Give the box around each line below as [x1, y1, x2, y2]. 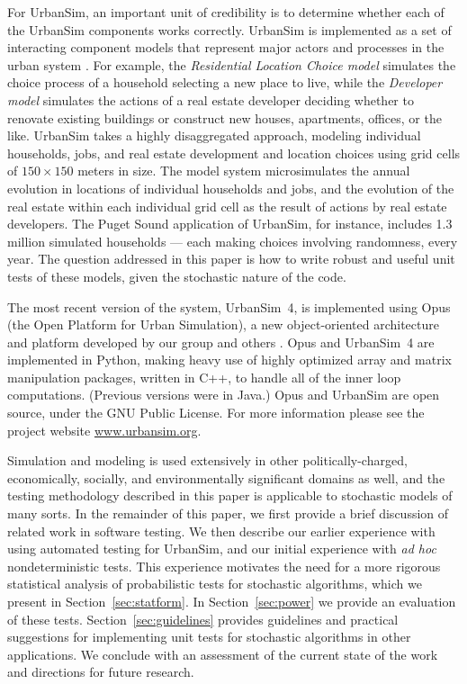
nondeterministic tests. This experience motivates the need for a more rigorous [7, 556, 441, 575]
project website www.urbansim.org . [7, 420, 202, 439]
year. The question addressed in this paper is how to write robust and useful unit [7, 249, 455, 268]
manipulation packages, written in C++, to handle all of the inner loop [7, 367, 401, 386]
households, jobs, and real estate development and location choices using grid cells [7, 143, 461, 162]
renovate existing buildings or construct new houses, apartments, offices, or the [7, 108, 442, 127]
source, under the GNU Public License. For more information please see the [7, 403, 425, 422]
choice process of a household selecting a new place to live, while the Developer [7, 73, 443, 92]
